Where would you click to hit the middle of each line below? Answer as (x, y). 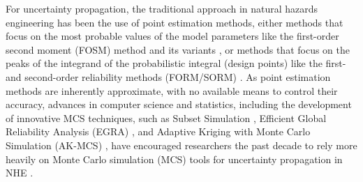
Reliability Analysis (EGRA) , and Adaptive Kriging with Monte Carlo (158, 131)
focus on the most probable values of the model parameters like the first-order (172, 36)
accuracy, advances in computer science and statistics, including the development (179, 104)
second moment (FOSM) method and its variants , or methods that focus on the (178, 49)
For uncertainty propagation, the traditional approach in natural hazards (162, 8)
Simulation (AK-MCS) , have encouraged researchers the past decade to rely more (181, 145)
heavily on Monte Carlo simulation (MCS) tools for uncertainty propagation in (174, 159)
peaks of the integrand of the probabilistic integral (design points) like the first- (176, 63)
